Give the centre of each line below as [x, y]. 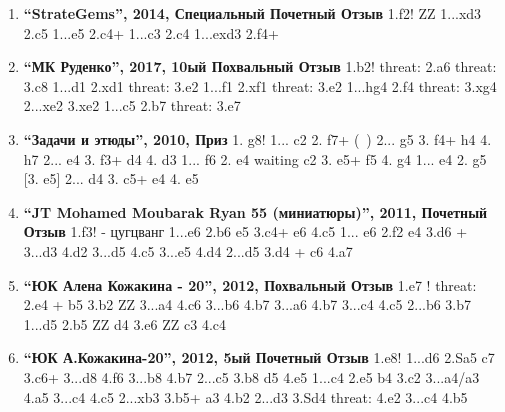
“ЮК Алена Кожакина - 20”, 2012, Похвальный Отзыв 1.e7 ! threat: [250, 284]
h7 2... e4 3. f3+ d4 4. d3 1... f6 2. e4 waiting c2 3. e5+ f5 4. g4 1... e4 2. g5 [255, 158]
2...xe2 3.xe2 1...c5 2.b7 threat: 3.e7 [132, 105]
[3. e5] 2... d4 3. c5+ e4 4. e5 [111, 178]
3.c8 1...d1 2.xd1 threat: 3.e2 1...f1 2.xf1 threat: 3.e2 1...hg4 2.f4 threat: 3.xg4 [260, 85]
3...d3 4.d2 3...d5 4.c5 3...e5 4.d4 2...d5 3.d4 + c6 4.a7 [188, 250]
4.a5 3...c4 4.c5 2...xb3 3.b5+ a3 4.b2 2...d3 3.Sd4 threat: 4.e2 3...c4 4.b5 [245, 396]
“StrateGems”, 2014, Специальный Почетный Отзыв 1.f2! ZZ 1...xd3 [252, 13]
